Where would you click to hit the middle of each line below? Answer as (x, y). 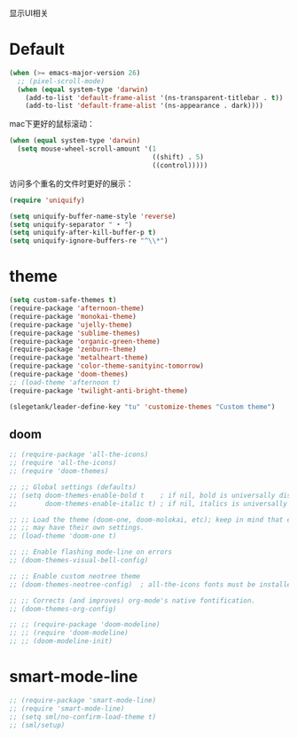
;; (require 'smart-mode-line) (67, 708)
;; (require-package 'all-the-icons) (79, 454)
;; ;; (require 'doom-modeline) (69, 633)
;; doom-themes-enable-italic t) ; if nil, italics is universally (149, 503)
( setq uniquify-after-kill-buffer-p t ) (83, 233)
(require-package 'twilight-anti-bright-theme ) (99, 391)
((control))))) (180, 165)
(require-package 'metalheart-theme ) (79, 358)
